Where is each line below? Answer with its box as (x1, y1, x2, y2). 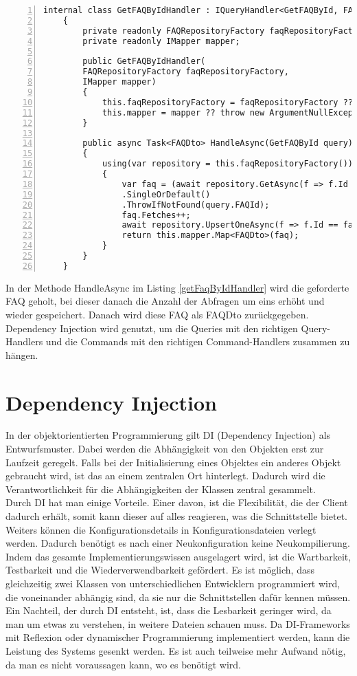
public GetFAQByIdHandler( (82, 56, 206, 67)
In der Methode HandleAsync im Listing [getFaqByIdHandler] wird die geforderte (5, 280, 349, 294)
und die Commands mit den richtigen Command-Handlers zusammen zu (45, 334, 350, 349)
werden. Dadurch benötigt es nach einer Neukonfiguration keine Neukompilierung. (5, 536, 350, 550)
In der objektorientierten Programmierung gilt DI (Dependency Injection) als (5, 428, 331, 442)
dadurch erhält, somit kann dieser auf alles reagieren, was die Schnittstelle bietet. (5, 509, 347, 523)
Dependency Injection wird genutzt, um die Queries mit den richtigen (5, 320, 298, 335)
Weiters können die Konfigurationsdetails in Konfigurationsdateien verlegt (5, 522, 316, 536)
